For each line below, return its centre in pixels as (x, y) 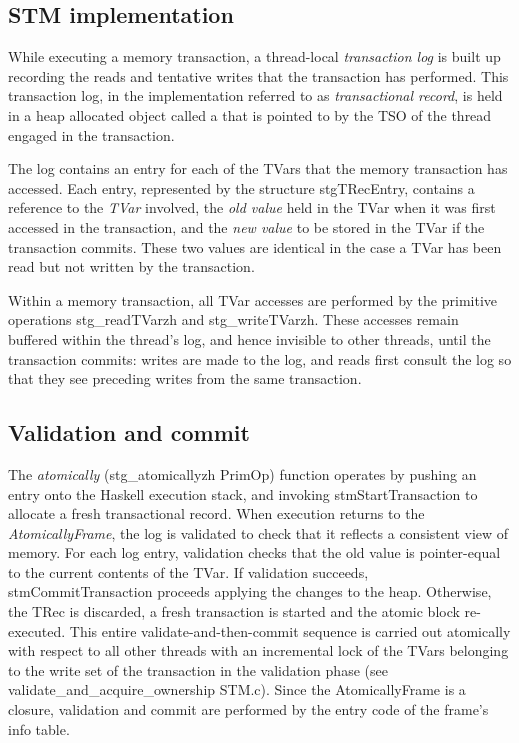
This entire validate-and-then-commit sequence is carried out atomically (290, 630)
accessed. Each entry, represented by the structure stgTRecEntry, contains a (241, 187)
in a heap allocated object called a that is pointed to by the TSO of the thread (250, 114)
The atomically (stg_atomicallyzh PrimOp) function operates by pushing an (242, 473)
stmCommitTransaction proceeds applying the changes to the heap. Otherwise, (250, 591)
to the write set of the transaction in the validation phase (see (198, 669)
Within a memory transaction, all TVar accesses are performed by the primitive (253, 299)
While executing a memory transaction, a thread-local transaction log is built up (254, 56)
